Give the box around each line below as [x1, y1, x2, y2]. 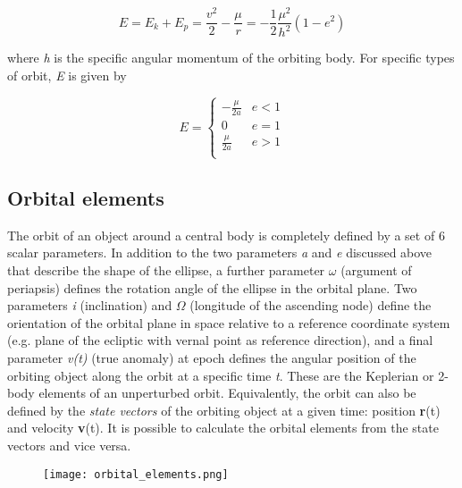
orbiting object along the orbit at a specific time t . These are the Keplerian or [7, 366, 434, 384]
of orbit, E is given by [7, 66, 127, 85]
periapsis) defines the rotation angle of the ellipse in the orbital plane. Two [7, 278, 417, 297]
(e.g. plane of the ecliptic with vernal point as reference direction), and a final [7, 331, 433, 349]
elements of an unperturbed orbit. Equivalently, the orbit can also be [38, 383, 416, 402]
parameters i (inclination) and [7, 296, 172, 315]
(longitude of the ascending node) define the [189, 296, 432, 315]
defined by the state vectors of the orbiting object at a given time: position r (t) [7, 400, 441, 419]
